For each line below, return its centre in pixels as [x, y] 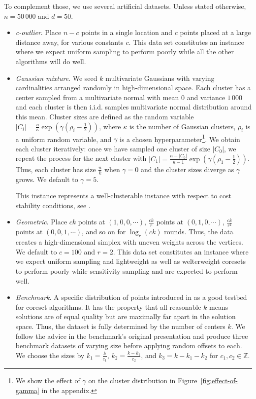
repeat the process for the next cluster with [81, 158]
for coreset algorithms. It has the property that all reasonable [108, 307]
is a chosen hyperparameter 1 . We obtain [180, 138]
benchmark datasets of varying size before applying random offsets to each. [129, 345]
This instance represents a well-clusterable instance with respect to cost [123, 196]
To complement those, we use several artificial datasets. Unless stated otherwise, [125, 6]
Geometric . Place [41, 222]
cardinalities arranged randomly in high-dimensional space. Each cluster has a [133, 88]
